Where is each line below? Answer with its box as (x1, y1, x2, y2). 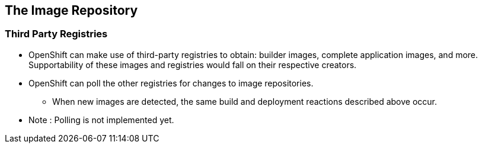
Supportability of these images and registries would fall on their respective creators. (28, 59, 357, 70)
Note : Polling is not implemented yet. (28, 114, 174, 125)
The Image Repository (5, 3, 138, 18)
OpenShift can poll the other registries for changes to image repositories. (28, 78, 314, 88)
